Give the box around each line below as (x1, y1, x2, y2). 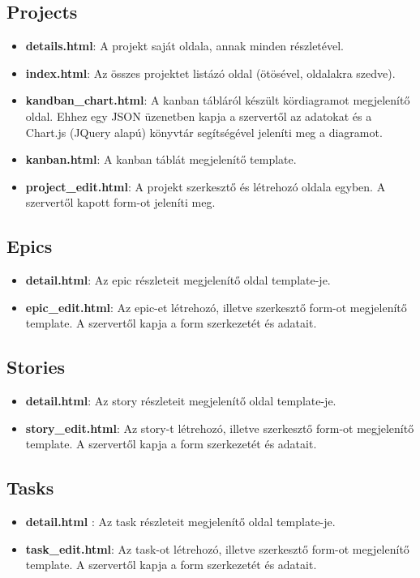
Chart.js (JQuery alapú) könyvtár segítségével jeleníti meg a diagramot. (25, 123, 383, 140)
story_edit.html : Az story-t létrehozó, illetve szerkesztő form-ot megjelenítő (25, 419, 414, 436)
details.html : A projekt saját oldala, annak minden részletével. (25, 37, 345, 54)
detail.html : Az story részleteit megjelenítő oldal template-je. (25, 392, 336, 409)
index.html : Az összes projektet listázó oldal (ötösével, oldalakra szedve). (25, 64, 396, 81)
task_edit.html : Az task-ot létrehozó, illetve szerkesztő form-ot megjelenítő (25, 540, 409, 557)
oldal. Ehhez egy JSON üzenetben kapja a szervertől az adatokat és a (25, 107, 372, 124)
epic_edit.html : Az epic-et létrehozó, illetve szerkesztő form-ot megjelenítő (25, 298, 407, 315)
